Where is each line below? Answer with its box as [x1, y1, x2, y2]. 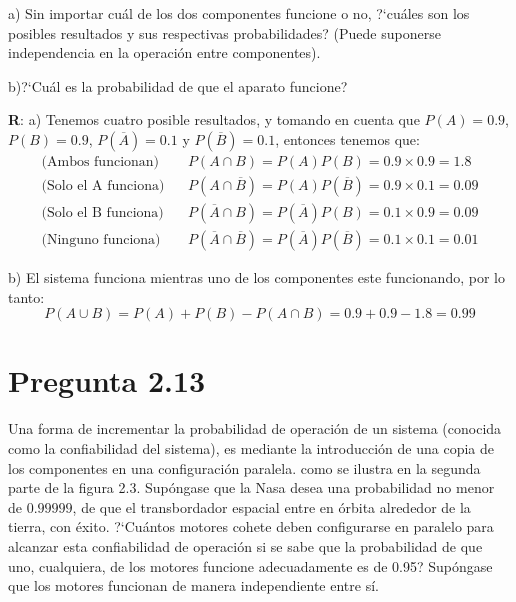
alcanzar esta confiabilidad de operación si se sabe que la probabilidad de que [8, 535, 483, 556]
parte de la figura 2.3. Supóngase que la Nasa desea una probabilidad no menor [8, 477, 495, 498]
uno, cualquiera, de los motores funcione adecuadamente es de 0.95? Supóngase [8, 555, 493, 576]
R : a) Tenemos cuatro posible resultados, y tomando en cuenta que [8, 109, 420, 130]
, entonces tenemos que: [275, 128, 420, 149]
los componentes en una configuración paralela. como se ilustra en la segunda [8, 457, 481, 478]
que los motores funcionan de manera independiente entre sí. [8, 575, 379, 596]
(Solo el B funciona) [41, 206, 164, 221]
